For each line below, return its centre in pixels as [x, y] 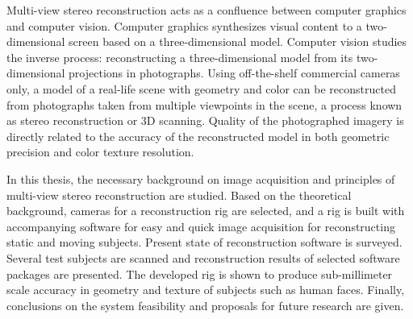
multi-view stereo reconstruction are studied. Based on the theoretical [179, 195]
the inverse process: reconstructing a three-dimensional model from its [180, 57]
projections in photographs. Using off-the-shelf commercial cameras [234, 73]
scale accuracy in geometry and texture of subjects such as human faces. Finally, [206, 290]
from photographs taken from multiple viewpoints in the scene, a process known [204, 104]
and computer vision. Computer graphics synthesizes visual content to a [184, 25]
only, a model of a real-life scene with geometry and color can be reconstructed [201, 88]
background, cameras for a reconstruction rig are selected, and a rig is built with [206, 211]
